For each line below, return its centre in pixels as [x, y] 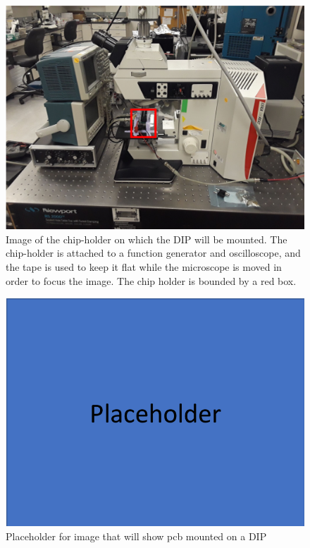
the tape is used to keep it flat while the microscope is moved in [144, 266]
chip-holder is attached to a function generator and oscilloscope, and [153, 253]
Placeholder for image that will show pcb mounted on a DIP [136, 536]
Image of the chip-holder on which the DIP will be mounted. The [147, 239]
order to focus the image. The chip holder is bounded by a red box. [151, 280]
